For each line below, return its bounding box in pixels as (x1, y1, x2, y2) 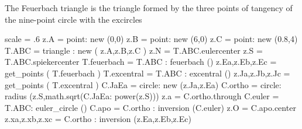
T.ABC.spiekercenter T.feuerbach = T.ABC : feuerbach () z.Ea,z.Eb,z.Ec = (5, 55, 277, 68)
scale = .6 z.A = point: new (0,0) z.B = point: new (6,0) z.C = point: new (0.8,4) (5, 33, 298, 45)
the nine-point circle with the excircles (5, 13, 142, 25)
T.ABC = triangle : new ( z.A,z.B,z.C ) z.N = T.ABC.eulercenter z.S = (5, 44, 263, 56)
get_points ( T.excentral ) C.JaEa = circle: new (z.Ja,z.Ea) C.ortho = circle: (5, 78, 282, 90)
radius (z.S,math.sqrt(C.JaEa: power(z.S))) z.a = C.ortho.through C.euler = (5, 90, 279, 102)
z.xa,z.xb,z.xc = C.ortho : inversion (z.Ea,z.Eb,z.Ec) (5, 113, 191, 125)
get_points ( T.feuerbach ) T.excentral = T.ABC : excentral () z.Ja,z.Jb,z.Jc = (5, 67, 290, 79)
